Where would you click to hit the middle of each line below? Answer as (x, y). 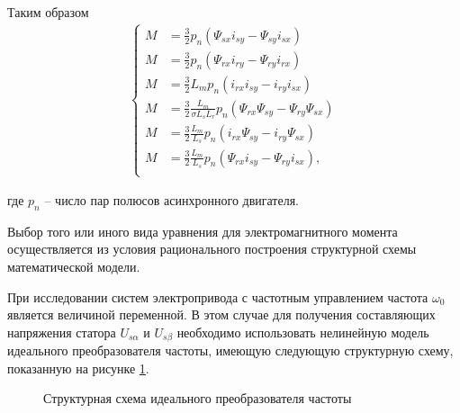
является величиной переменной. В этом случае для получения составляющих (221, 314)
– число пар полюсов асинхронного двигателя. (172, 200)
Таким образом (48, 12)
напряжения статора (62, 332)
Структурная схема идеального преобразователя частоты (198, 398)
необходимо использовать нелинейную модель (303, 332)
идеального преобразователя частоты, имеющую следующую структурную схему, (230, 350)
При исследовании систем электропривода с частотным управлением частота (218, 296)
